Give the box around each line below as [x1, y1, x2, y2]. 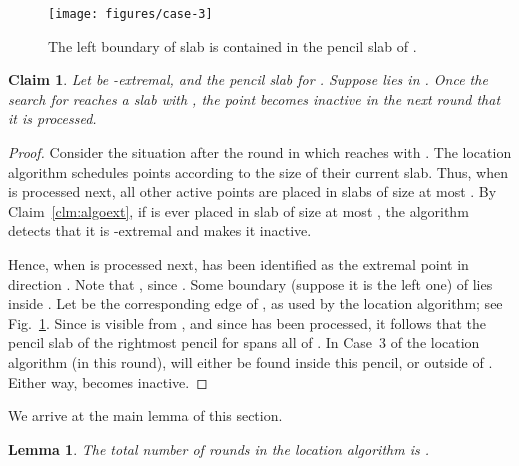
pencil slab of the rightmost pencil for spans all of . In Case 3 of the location [8, 332, 480, 353]
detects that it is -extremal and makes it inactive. [8, 220, 312, 241]
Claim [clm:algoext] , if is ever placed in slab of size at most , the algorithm [8, 200, 469, 221]
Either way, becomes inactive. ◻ [8, 371, 208, 392]
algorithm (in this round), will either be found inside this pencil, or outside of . [8, 351, 493, 372]
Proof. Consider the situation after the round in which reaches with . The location [8, 142, 512, 163]
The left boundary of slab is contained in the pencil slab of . [48, 35, 417, 56]
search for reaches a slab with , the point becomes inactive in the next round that [8, 88, 501, 109]
